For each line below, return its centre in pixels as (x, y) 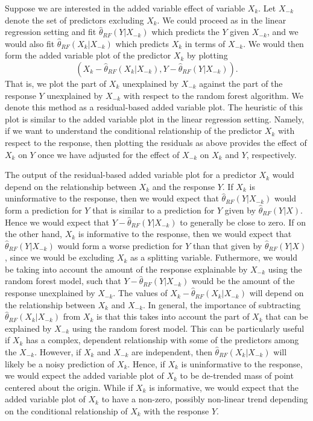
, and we (283, 32)
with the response (176, 411)
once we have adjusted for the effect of (109, 154)
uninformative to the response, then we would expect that (112, 198)
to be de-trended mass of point (237, 375)
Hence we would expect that (57, 222)
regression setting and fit (51, 32)
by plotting (207, 55)
